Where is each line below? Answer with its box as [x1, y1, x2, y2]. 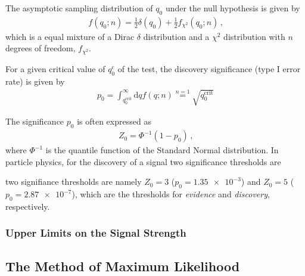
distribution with [223, 30, 285, 42]
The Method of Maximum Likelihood [5, 256, 240, 275]
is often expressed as [77, 115, 151, 128]
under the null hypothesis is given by [165, 2, 300, 14]
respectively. [5, 200, 50, 212]
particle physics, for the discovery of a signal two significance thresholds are [5, 155, 281, 168]
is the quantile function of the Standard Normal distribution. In [45, 144, 279, 156]
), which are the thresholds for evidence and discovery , [71, 188, 270, 200]
